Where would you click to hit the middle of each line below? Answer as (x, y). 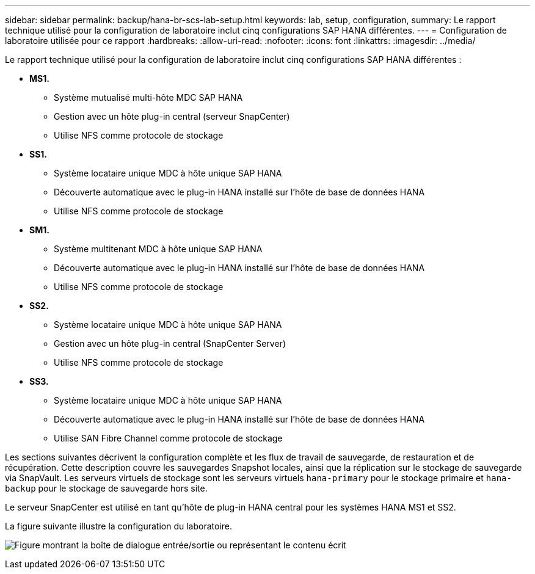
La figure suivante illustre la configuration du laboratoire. (118, 526)
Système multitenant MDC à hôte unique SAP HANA (158, 249)
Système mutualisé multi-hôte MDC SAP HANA (148, 97)
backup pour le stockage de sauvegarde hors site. (106, 488)
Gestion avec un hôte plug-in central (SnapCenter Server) (170, 343)
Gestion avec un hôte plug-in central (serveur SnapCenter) (172, 116)
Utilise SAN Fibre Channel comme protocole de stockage (168, 438)
